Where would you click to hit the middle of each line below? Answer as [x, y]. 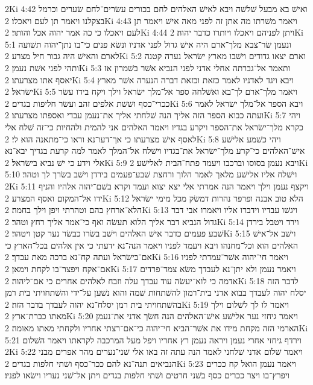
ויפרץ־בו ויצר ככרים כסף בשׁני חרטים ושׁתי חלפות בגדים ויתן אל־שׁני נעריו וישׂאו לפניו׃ [147, 375]
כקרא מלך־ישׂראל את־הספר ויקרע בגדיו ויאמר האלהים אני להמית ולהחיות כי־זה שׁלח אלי [154, 126]
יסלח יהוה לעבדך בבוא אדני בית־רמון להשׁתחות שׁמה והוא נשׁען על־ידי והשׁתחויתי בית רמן [156, 292]
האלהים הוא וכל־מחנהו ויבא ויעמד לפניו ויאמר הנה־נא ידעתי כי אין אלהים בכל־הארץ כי [152, 245]
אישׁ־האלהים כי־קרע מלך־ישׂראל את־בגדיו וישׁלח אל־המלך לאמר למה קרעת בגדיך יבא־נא [155, 151]
